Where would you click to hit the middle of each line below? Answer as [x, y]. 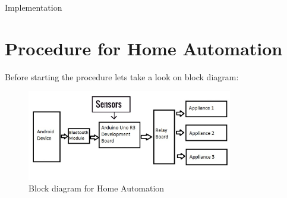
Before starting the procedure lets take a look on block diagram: [122, 76]
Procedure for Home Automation [144, 48]
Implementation [34, 7]
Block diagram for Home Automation [97, 188]
